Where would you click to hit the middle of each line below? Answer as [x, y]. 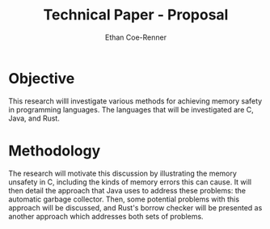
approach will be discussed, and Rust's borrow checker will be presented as [135, 207]
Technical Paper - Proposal [136, 15]
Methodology [55, 151]
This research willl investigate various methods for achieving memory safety [135, 101]
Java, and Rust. [34, 118]
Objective [42, 78]
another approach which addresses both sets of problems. [106, 216]
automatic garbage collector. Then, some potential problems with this [124, 199]
